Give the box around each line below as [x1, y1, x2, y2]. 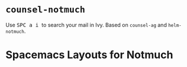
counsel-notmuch [5, 4, 85, 15]
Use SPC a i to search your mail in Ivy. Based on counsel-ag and [5, 21, 167, 28]
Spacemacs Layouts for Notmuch [5, 48, 173, 62]
